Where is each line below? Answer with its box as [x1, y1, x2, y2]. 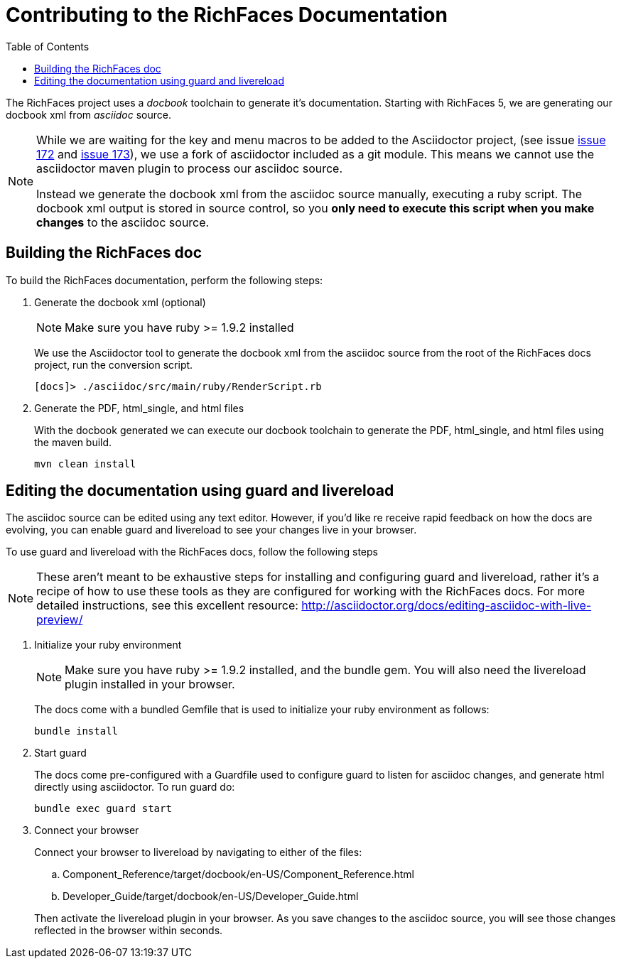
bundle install [34, 725, 119, 737]
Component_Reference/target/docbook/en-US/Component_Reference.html [63, 868, 414, 881]
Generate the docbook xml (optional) [34, 296, 206, 308]
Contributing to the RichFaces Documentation [6, 3, 448, 27]
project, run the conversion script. [34, 358, 193, 371]
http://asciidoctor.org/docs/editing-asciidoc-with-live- [301, 598, 592, 613]
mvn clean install [34, 457, 136, 470]
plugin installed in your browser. [65, 677, 235, 692]
